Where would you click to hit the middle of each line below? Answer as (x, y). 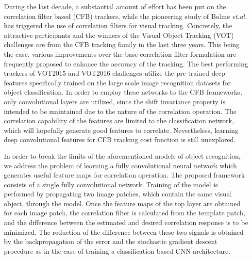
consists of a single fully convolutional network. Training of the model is (111, 184)
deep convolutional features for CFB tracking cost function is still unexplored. (120, 139)
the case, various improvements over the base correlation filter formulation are (120, 54)
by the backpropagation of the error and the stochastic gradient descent (111, 241)
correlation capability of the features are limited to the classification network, (119, 121)
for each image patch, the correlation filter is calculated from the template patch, (125, 213)
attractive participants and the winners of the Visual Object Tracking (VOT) (119, 35)
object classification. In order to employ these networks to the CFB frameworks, (123, 92)
